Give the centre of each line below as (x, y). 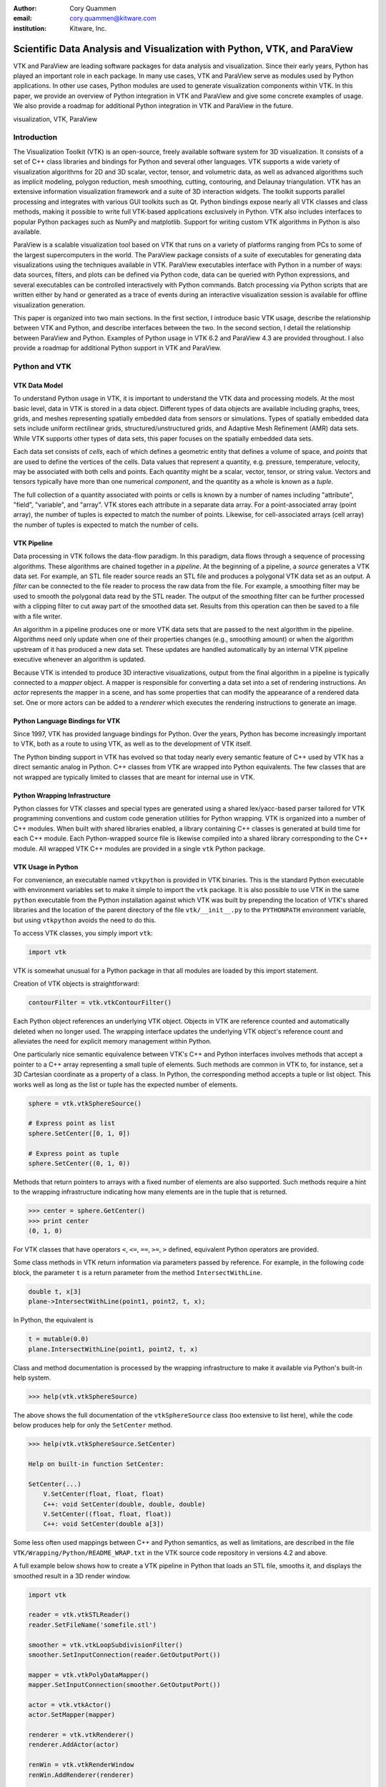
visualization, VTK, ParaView (55, 119)
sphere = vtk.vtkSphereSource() (85, 1103)
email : (23, 19)
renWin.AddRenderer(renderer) (81, 1775)
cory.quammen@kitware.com (113, 19)
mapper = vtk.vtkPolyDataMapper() (89, 1675)
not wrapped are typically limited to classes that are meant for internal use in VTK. (134, 777)
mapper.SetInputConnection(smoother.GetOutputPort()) (124, 1685)
